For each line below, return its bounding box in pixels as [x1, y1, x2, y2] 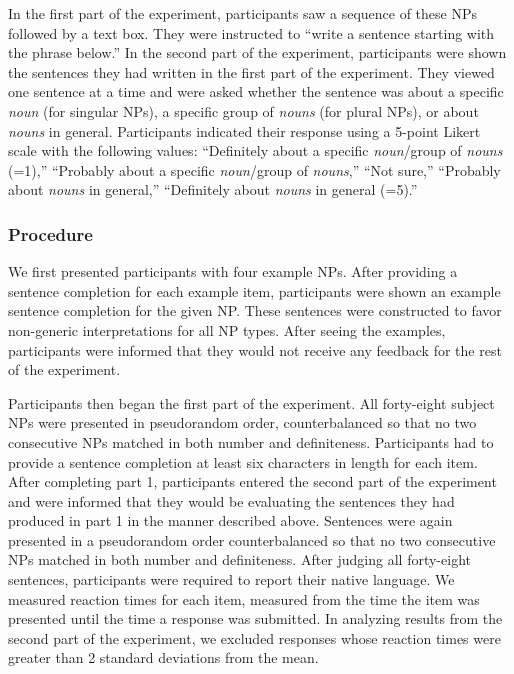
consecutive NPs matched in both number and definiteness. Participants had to [8, 431, 494, 452]
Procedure [8, 221, 93, 246]
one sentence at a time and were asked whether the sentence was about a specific [8, 81, 504, 102]
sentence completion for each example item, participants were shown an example [8, 280, 501, 301]
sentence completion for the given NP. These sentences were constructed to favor [8, 300, 502, 321]
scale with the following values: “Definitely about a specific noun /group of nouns [8, 140, 503, 161]
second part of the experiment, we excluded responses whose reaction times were [8, 627, 501, 648]
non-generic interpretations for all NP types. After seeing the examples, [8, 319, 446, 340]
